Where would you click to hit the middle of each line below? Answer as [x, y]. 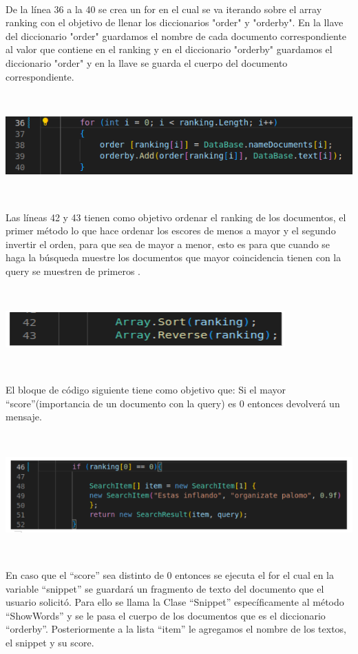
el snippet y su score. [50, 642]
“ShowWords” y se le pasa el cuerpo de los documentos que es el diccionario [166, 615]
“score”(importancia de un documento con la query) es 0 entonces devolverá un [173, 403]
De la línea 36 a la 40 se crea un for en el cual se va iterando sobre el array [164, 9]
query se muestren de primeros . [73, 270]
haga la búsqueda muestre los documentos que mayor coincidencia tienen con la [173, 257]
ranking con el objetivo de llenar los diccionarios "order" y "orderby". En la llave [175, 22]
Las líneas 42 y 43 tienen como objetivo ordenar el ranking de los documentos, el [176, 217]
